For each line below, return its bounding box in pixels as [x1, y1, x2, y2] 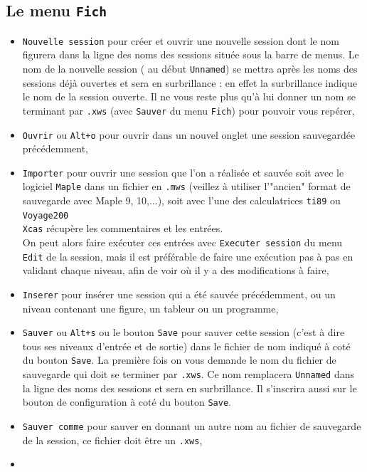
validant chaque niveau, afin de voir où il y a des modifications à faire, [22, 263, 329, 278]
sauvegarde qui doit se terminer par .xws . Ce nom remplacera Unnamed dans [22, 367, 354, 382]
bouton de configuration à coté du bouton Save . [22, 394, 231, 409]
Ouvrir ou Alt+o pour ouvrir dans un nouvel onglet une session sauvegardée [22, 127, 356, 142]
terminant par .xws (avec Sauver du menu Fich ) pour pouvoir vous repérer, [22, 103, 355, 117]
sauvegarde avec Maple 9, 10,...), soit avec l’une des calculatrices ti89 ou [22, 193, 341, 208]
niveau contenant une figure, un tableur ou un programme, [22, 300, 279, 315]
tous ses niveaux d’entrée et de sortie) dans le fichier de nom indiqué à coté [22, 338, 351, 353]
